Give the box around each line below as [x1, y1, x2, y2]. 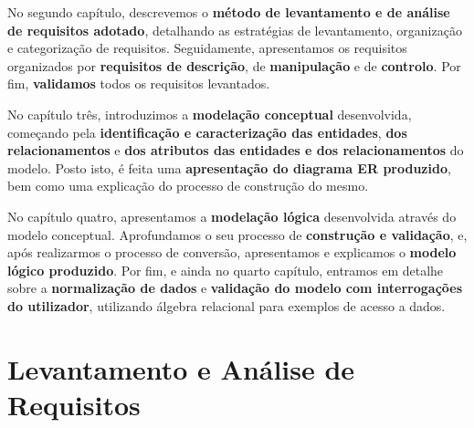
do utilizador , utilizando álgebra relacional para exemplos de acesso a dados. [7, 296, 446, 315]
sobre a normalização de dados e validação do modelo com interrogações [7, 278, 463, 298]
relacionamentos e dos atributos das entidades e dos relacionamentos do [7, 141, 464, 160]
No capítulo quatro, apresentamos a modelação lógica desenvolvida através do [7, 206, 457, 225]
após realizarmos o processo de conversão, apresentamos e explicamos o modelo [7, 243, 457, 262]
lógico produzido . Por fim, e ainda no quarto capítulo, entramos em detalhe [7, 260, 444, 279]
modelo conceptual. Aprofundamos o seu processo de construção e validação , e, [7, 224, 468, 244]
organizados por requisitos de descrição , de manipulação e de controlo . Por [7, 56, 461, 75]
